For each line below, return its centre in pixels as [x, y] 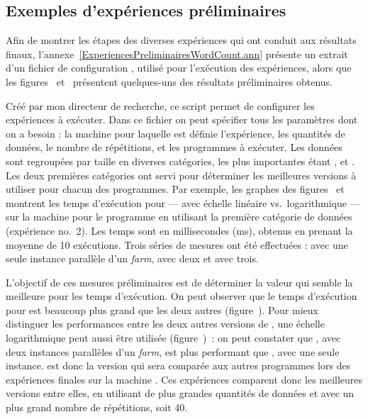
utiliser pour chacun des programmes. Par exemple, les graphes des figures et [175, 189]
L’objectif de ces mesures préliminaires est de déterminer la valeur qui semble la [179, 282]
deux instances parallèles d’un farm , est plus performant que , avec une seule [173, 351]
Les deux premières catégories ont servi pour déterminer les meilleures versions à [181, 175]
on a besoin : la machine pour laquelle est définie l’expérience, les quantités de [175, 133]
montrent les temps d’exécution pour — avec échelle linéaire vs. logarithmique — [183, 202]
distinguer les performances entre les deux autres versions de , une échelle [165, 324]
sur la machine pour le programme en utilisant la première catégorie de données [179, 217]
